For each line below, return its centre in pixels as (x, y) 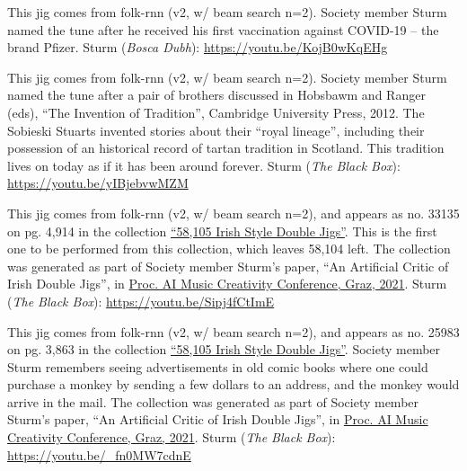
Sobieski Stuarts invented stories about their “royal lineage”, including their (216, 130)
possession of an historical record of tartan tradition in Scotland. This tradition (226, 148)
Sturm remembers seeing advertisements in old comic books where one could (218, 366)
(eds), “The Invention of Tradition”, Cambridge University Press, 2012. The (216, 112)
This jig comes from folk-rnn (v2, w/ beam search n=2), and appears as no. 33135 (233, 213)
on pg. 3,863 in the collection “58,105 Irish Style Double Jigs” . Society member (224, 349)
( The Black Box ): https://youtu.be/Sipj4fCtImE (141, 301)
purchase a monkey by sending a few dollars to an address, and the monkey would (233, 384)
